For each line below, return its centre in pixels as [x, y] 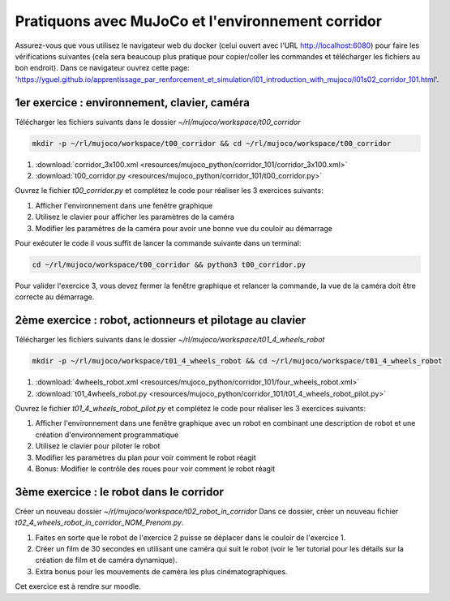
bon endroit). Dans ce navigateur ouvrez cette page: [102, 68]
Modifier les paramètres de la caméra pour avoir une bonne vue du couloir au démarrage [184, 228]
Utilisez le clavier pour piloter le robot [98, 446]
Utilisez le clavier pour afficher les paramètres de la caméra [135, 217]
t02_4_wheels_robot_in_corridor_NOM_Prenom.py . [99, 522]
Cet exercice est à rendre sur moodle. [78, 586]
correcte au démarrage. [55, 297]
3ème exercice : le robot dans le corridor [120, 492]
